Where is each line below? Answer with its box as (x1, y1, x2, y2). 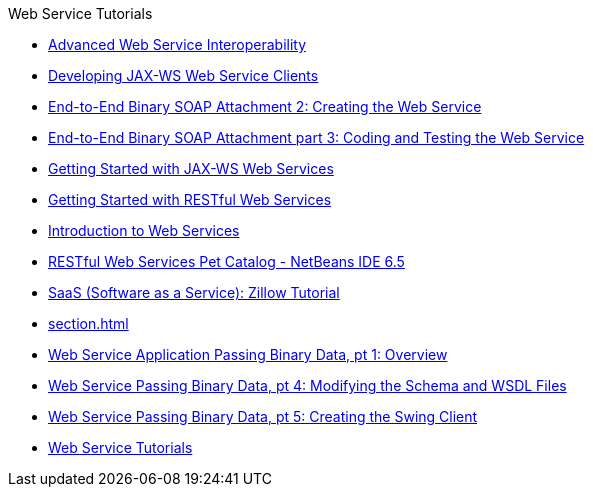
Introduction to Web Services (48, 222, 240, 239)
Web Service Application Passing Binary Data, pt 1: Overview (48, 346, 448, 363)
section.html (48, 315, 129, 332)
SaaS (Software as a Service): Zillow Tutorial (48, 284, 340, 301)
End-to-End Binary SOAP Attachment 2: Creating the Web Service (48, 98, 482, 115)
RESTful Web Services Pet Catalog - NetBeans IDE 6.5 (48, 253, 405, 270)
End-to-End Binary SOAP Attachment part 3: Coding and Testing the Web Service (48, 129, 585, 146)
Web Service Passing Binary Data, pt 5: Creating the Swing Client (48, 408, 478, 425)
